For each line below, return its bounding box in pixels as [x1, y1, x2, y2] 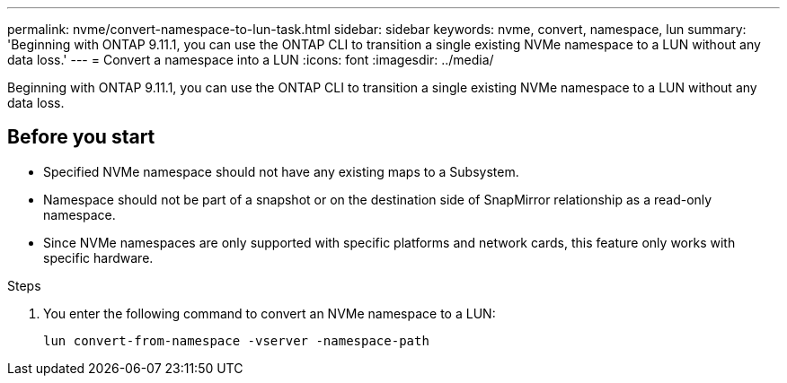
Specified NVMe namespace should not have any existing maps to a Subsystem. [43, 163, 519, 179]
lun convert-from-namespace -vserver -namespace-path [43, 333, 429, 348]
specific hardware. [43, 249, 154, 265]
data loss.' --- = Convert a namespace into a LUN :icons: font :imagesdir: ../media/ [7, 52, 494, 67]
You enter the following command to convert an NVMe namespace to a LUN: [43, 305, 496, 321]
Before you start [7, 126, 155, 149]
